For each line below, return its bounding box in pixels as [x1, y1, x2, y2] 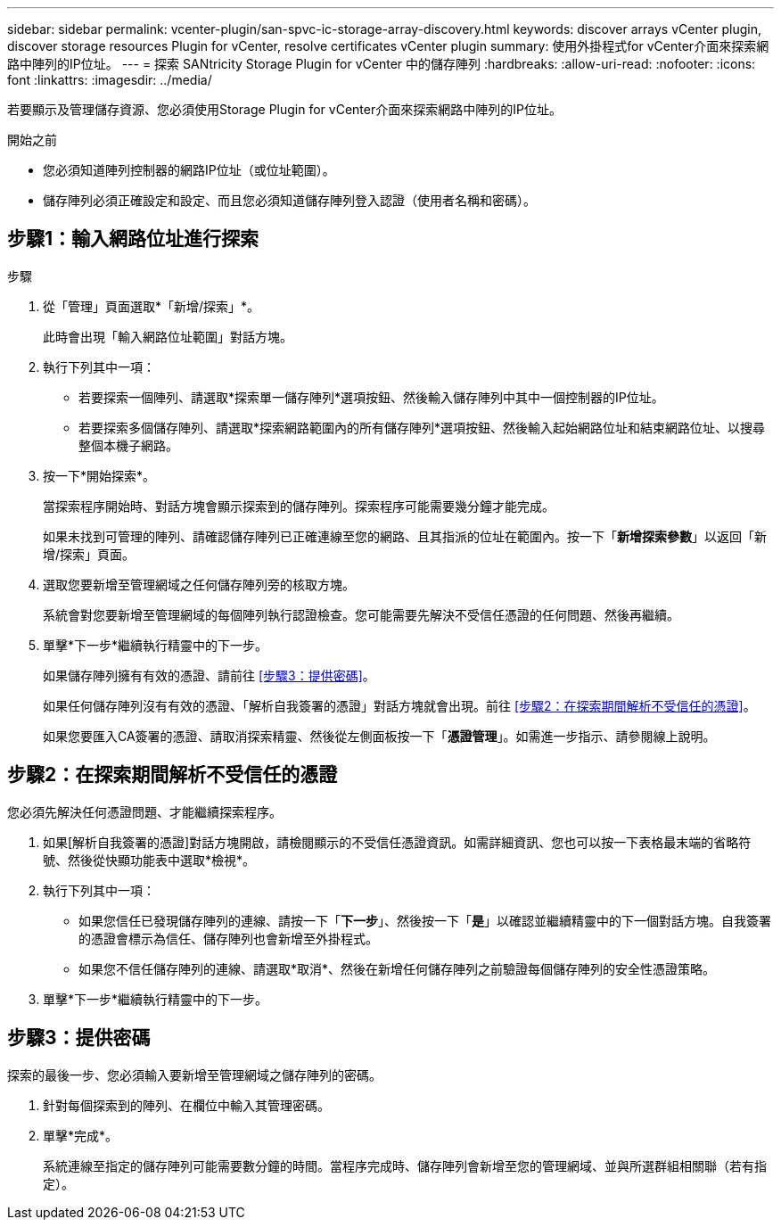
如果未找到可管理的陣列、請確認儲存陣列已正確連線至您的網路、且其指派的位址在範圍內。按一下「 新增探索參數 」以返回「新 [43, 528, 767, 544]
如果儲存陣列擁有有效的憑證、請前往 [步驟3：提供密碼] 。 [43, 667, 375, 683]
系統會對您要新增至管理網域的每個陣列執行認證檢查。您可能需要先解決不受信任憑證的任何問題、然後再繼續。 [43, 606, 679, 622]
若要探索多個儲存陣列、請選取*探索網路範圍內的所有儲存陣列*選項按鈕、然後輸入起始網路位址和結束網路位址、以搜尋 [78, 419, 766, 435]
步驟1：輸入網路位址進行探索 [7, 227, 259, 251]
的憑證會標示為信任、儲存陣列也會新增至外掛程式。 [78, 930, 378, 946]
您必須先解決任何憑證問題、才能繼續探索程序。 [7, 803, 282, 819]
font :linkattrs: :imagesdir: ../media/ [7, 72, 212, 87]
